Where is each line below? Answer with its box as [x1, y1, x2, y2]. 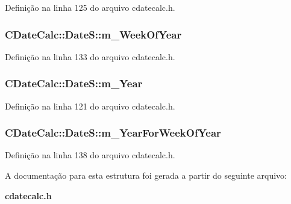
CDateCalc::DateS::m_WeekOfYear [5, 26, 182, 42]
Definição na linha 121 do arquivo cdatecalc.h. [5, 99, 175, 112]
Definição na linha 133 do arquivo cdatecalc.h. [5, 50, 175, 63]
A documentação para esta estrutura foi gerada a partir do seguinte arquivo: [5, 169, 287, 182]
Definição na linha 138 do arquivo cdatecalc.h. [5, 149, 175, 161]
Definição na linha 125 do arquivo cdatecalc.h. [5, 1, 175, 13]
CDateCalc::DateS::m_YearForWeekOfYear [5, 125, 221, 140]
